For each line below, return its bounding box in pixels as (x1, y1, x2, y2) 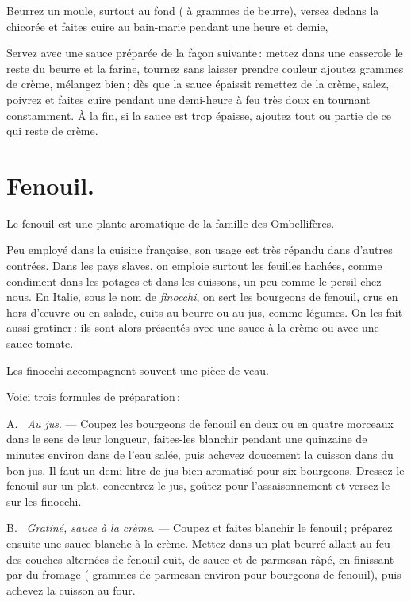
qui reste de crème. (6, 122, 98, 139)
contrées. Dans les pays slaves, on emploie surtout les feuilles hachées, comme (6, 257, 382, 274)
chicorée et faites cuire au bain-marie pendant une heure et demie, (6, 17, 328, 34)
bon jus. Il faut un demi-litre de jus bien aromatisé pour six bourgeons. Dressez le (6, 461, 405, 478)
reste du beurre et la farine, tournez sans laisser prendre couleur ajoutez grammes (6, 60, 404, 76)
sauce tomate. (6, 335, 74, 352)
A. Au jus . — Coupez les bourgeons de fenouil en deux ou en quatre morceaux (6, 414, 394, 431)
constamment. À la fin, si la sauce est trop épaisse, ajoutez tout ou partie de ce (6, 106, 392, 123)
